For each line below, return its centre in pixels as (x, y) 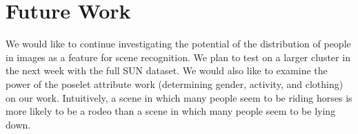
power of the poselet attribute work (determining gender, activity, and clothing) (175, 83)
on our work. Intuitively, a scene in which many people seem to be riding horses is (179, 97)
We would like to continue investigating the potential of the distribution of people (178, 44)
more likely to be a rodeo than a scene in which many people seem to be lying (171, 111)
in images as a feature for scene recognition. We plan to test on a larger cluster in (178, 57)
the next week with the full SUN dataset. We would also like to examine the (167, 70)
